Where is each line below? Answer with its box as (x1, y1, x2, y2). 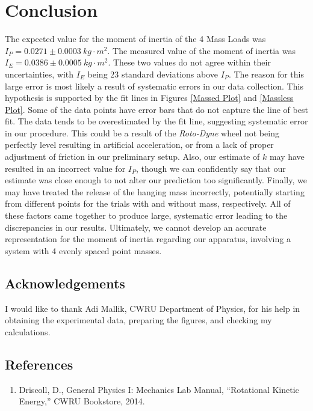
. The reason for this (228, 67, 304, 80)
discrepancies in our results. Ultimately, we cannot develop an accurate (5, 221, 267, 233)
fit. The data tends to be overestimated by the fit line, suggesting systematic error (5, 115, 308, 127)
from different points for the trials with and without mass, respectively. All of (5, 197, 291, 210)
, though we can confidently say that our (136, 162, 286, 174)
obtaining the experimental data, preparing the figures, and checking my (5, 314, 272, 326)
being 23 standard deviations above (87, 67, 218, 80)
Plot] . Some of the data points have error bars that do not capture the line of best (5, 103, 308, 115)
